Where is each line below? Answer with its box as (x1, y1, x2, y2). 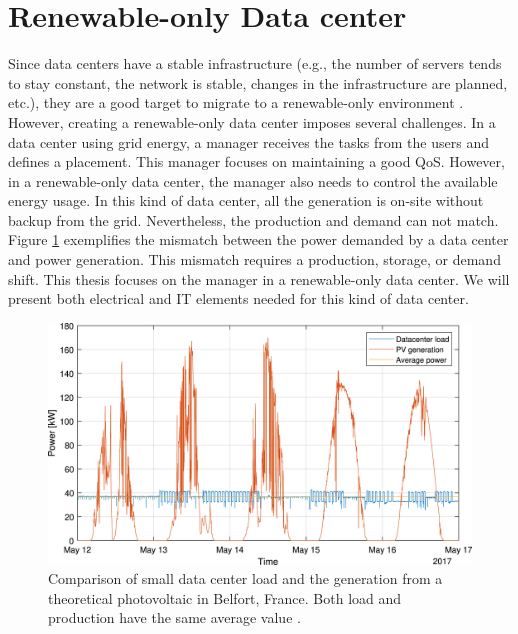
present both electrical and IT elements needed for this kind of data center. (8, 288, 469, 309)
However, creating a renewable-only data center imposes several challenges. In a (8, 111, 496, 132)
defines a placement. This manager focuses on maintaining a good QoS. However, (8, 151, 505, 172)
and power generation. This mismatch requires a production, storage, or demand (8, 249, 501, 270)
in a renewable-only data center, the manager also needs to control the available (8, 170, 498, 191)
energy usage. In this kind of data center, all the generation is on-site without (8, 190, 484, 211)
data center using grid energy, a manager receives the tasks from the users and (8, 131, 489, 152)
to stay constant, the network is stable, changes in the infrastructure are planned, (8, 72, 508, 93)
